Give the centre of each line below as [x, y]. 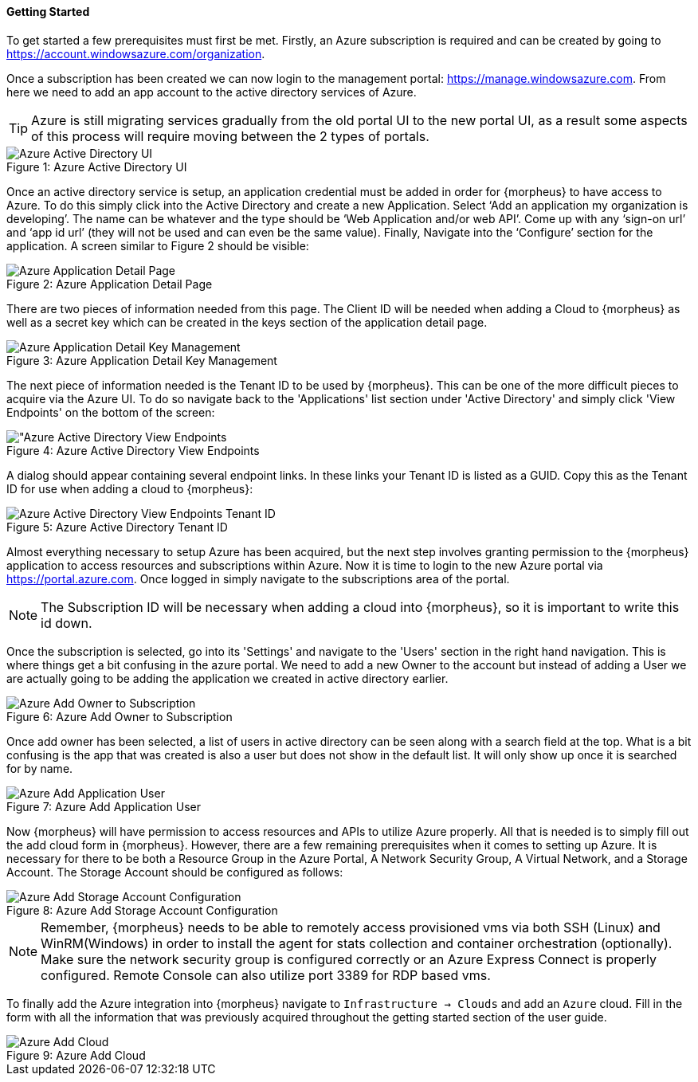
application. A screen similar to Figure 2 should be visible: [158, 245]
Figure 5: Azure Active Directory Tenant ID [117, 527]
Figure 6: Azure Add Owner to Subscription [120, 716]
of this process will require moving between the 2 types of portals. [230, 136]
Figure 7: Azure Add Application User [104, 806]
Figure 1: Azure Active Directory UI [97, 167]
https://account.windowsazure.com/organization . [136, 53]
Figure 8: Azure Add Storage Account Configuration [142, 910]
